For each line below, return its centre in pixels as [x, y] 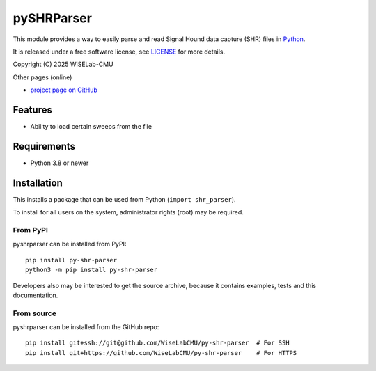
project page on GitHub [64, 90]
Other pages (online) [42, 77]
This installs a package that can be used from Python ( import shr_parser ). [124, 199]
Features [32, 110]
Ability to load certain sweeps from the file [91, 127]
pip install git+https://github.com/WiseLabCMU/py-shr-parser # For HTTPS [161, 353]
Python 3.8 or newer [60, 163]
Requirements [44, 146]
